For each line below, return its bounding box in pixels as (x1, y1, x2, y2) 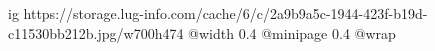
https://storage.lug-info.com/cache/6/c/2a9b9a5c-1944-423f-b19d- (23, 3, 428, 23)
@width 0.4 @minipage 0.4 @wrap (188, 22, 396, 43)
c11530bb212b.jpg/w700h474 (8, 22, 184, 43)
